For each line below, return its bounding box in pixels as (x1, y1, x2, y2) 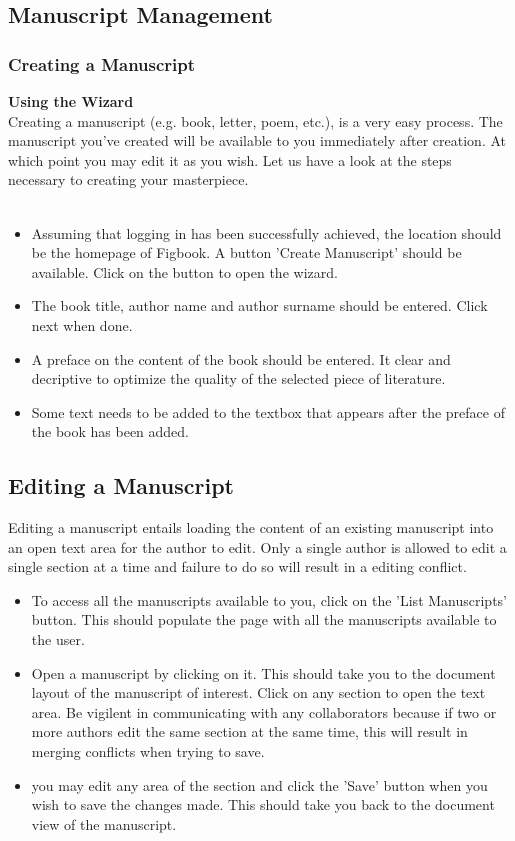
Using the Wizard (8, 91, 134, 111)
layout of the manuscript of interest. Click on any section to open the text (31, 682, 486, 703)
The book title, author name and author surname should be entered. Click (31, 295, 488, 316)
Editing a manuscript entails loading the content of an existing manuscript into (8, 517, 494, 538)
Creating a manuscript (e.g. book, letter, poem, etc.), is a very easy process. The (8, 110, 503, 131)
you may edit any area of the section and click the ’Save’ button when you (31, 774, 488, 795)
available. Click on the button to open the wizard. (31, 261, 338, 282)
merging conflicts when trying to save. (31, 741, 265, 762)
